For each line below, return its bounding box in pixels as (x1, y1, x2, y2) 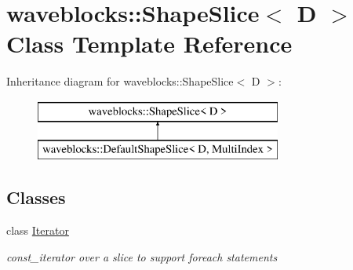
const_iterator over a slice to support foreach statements (6, 248, 278, 265)
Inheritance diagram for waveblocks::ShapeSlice (6, 73, 234, 89)
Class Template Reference (6, 27, 293, 60)
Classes (6, 185, 66, 210)
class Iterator (6, 222, 69, 239)
